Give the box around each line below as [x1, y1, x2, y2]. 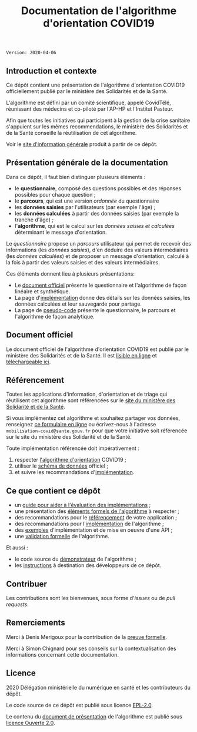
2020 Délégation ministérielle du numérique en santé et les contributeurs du [6, 684, 191, 691]
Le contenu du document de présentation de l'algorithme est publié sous [6, 713, 182, 720]
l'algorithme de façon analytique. [14, 313, 95, 320]
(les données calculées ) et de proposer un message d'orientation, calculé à [6, 252, 189, 260]
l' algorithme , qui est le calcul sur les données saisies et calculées [14, 222, 175, 229]
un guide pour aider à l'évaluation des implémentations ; [14, 502, 151, 509]
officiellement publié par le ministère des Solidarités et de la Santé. [6, 88, 168, 95]
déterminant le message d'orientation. [14, 228, 107, 236]
